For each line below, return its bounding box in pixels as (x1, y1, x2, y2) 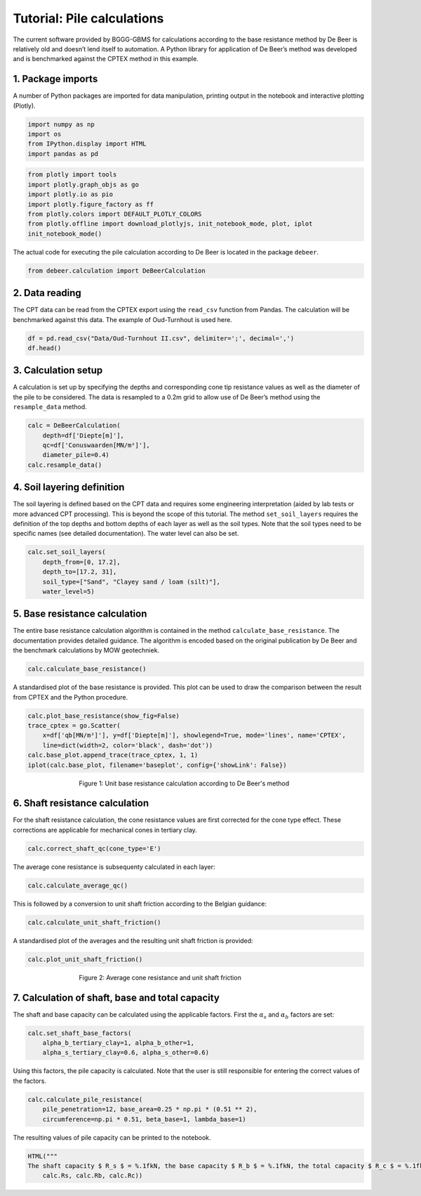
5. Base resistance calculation (13, 608, 147, 620)
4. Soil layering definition (13, 482, 125, 494)
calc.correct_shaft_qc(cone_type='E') (27, 844, 161, 852)
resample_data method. (13, 403, 87, 411)
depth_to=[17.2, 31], (42, 568, 117, 576)
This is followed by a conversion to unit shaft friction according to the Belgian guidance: (13, 899, 267, 908)
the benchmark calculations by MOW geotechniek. (13, 646, 160, 655)
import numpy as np (27, 120, 95, 128)
